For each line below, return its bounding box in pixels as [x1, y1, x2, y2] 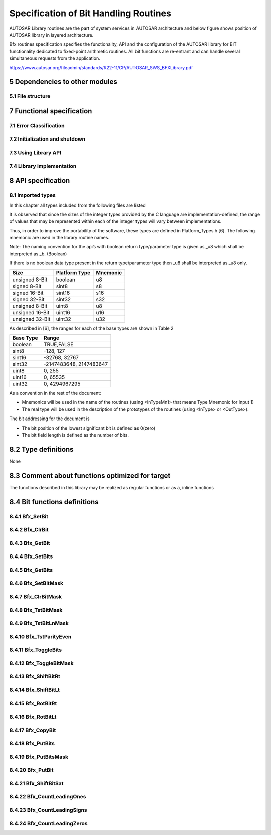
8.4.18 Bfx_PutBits [9, 740, 55, 747]
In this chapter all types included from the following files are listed [9, 202, 146, 208]
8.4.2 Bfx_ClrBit [9, 526, 49, 533]
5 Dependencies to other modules [9, 78, 118, 86]
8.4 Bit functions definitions [9, 497, 99, 506]
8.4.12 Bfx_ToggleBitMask [9, 660, 74, 667]
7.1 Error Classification [9, 122, 65, 129]
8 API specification [9, 176, 70, 185]
